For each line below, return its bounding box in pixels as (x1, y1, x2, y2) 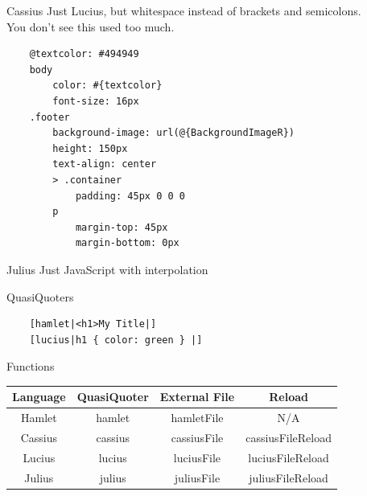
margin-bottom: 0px (75, 237, 179, 249)
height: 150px (52, 142, 128, 154)
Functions (6, 358, 55, 375)
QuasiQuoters (6, 288, 74, 305)
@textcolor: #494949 (29, 48, 139, 60)
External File (159, 388, 235, 405)
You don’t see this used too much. (6, 18, 175, 35)
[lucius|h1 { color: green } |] (29, 334, 203, 346)
